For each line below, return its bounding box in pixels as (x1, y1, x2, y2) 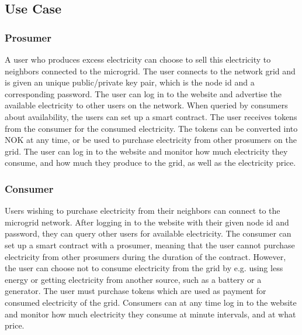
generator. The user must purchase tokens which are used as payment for (5, 285, 266, 297)
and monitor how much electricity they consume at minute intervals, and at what (5, 307, 296, 320)
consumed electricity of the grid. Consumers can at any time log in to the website (5, 296, 297, 308)
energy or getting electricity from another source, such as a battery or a (5, 273, 262, 285)
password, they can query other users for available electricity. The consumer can (5, 227, 291, 240)
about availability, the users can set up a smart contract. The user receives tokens (5, 110, 297, 122)
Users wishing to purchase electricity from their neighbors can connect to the (5, 204, 280, 217)
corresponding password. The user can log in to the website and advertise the (5, 87, 282, 100)
